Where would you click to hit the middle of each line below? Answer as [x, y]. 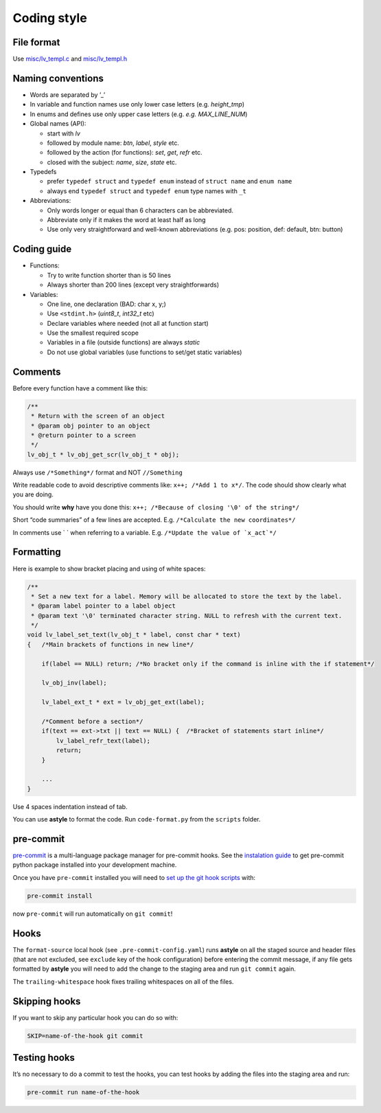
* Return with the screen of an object [98, 416]
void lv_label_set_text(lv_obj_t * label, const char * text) [134, 635]
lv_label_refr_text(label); [103, 740]
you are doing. [33, 494]
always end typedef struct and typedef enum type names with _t [147, 191]
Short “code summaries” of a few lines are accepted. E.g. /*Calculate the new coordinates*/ [154, 520]
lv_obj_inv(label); [74, 683]
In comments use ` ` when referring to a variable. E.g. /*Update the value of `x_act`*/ [145, 532]
